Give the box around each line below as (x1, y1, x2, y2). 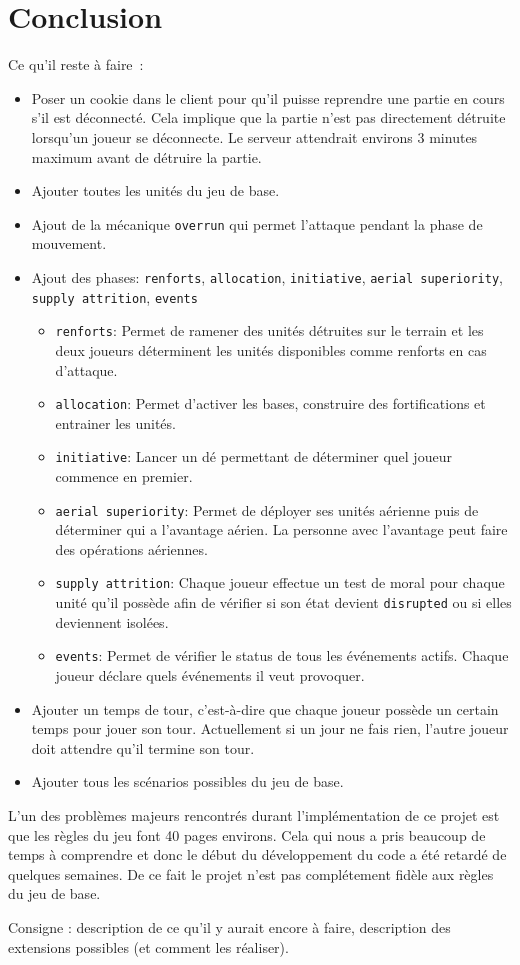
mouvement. (31, 233, 107, 254)
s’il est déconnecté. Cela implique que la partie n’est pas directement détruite (31, 107, 506, 128)
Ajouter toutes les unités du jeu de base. (31, 180, 280, 201)
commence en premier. (55, 466, 193, 486)
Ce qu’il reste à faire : (8, 54, 144, 75)
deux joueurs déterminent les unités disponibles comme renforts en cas (55, 339, 487, 360)
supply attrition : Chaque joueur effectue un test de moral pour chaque (55, 572, 505, 593)
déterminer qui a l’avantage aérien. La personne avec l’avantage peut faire (55, 519, 508, 540)
